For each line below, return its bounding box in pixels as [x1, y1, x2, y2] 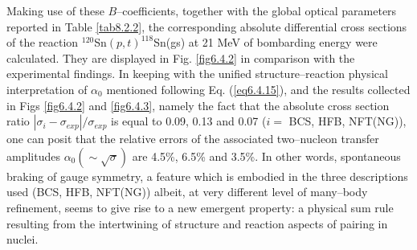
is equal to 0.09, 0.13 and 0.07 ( [111, 113, 267, 129]
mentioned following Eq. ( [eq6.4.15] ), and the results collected [106, 80, 411, 97]
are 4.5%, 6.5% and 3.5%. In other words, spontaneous [132, 147, 401, 164]
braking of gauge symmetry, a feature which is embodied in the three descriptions [6, 167, 408, 184]
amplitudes [6, 147, 60, 164]
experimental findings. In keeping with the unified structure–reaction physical [6, 65, 388, 82]
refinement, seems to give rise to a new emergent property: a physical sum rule [6, 199, 394, 215]
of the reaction [6, 34, 79, 51]
